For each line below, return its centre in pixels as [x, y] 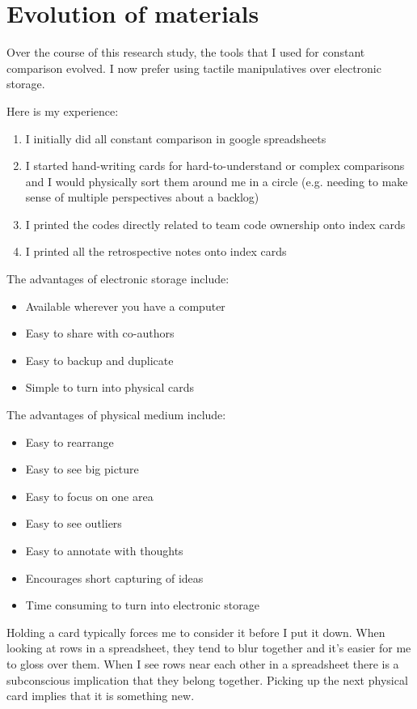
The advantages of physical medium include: [116, 415]
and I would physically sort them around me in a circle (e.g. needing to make [217, 181]
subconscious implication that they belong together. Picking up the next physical [207, 679]
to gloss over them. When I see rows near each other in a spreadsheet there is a [203, 663]
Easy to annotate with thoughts [104, 550]
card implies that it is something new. [101, 696]
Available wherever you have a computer [125, 306]
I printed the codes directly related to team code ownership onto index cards [215, 224]
